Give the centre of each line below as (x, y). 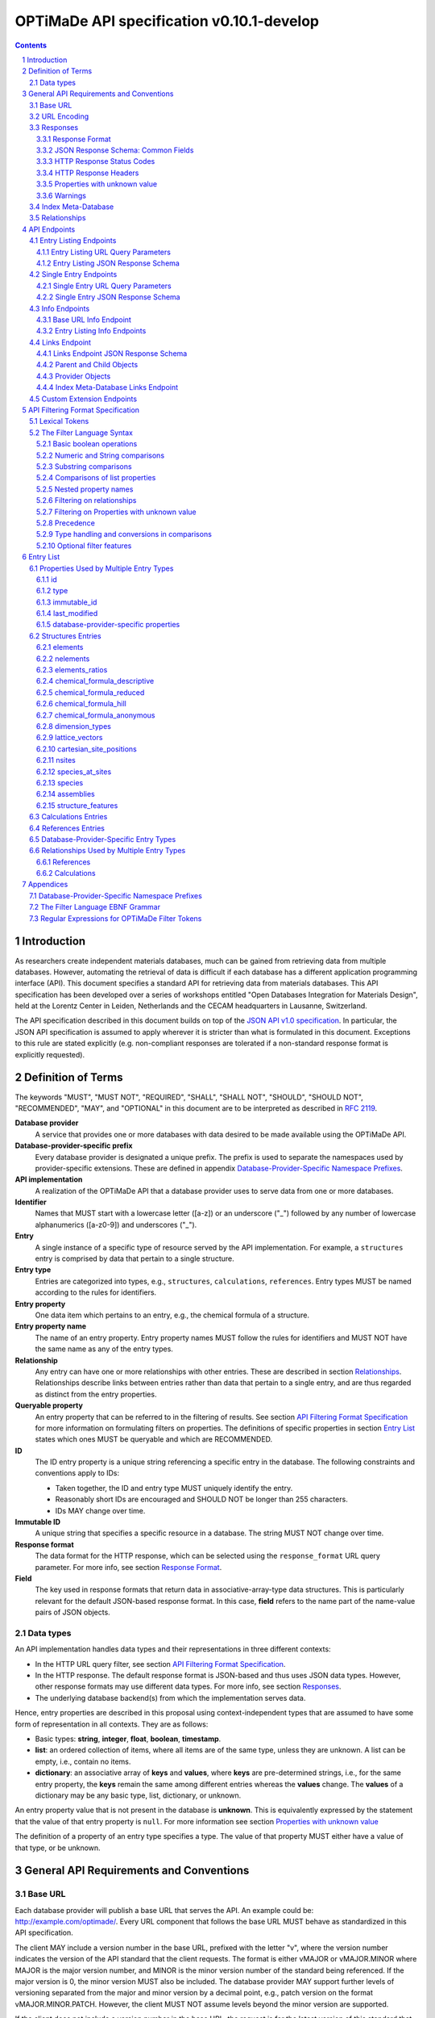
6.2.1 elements (60, 647)
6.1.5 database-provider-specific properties (108, 625)
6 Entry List (41, 557)
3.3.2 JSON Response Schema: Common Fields (115, 150)
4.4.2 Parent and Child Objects (87, 365)
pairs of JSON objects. (72, 1612)
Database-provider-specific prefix (74, 1145)
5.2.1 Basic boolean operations (87, 444)
